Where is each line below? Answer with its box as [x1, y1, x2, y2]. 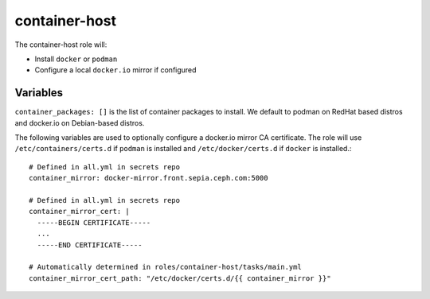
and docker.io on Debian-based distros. [14, 118, 145, 127]
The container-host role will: [14, 40, 107, 49]
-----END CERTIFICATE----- [37, 240, 143, 250]
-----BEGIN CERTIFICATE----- [37, 218, 151, 227]
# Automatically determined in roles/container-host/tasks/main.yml [29, 262, 302, 272]
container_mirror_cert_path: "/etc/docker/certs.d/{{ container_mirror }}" [29, 274, 331, 282]
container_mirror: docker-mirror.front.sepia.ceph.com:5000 [29, 173, 268, 183]
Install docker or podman [34, 54, 118, 64]
